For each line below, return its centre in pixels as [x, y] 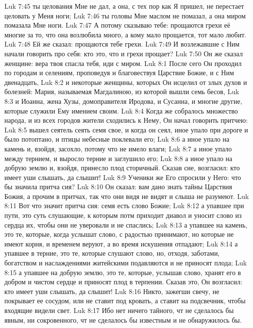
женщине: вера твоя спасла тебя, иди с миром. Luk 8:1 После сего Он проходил [123, 63]
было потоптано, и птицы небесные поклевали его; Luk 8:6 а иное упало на [117, 139]
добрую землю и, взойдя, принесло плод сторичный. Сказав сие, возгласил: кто [122, 168]
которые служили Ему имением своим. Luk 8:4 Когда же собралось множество [121, 110]
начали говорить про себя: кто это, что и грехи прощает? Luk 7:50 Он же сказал [124, 53]
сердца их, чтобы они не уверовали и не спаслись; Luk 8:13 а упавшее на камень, [126, 224]
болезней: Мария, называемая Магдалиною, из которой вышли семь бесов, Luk [122, 91]
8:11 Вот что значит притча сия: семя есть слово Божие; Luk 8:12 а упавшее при [124, 205]
